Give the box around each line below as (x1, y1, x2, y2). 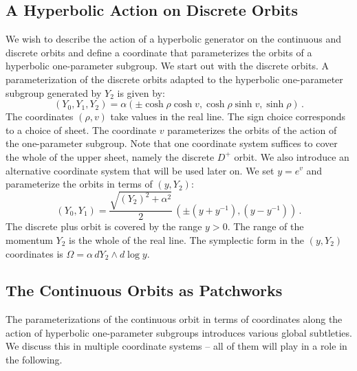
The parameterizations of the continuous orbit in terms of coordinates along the (6, 312, 343, 326)
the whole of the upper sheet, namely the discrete (6, 149, 215, 164)
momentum (6, 232, 53, 247)
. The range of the (227, 219, 304, 234)
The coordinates (6, 109, 74, 124)
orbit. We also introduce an (234, 149, 349, 164)
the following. (6, 352, 63, 367)
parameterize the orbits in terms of (6, 177, 153, 191)
